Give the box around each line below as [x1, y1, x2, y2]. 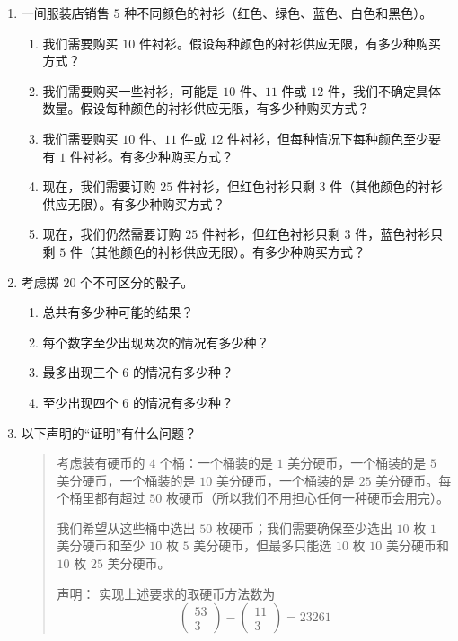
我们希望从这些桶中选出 [57, 518, 196, 537]
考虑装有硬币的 [57, 453, 145, 472]
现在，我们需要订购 [42, 177, 156, 196]
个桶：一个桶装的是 [159, 453, 273, 472]
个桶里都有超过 [57, 488, 145, 507]
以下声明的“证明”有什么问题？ [21, 423, 198, 442]
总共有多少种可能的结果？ [42, 303, 194, 321]
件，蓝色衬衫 [355, 224, 431, 243]
